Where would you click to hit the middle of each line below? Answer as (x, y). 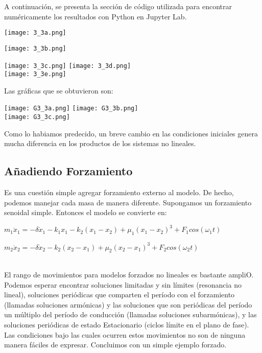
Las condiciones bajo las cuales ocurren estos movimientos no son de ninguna (125, 334)
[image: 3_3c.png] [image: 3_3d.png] (68, 66)
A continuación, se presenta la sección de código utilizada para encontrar (118, 6)
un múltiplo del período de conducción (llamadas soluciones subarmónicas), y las (130, 314)
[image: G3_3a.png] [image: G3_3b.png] (71, 109)
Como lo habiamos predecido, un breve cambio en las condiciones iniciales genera (131, 133)
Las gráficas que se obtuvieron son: (59, 90)
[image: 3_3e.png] (35, 74)
